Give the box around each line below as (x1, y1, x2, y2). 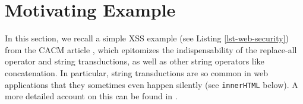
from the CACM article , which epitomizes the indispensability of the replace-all (5, 43, 297, 56)
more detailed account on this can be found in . (5, 90, 178, 102)
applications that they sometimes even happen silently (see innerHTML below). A (5, 78, 298, 90)
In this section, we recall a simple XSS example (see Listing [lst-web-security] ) (5, 32, 289, 44)
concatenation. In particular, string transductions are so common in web (5, 66, 269, 79)
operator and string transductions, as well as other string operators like (5, 55, 264, 67)
